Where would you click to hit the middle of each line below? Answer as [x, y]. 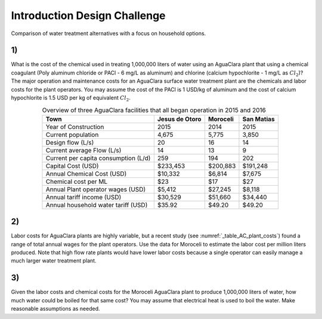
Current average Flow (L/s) [83, 150]
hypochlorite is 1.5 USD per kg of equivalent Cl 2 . [71, 98]
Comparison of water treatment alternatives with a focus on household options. [109, 33]
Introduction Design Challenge [89, 15]
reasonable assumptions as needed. [56, 309]
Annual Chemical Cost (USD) [86, 174]
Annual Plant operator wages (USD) [96, 189]
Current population [72, 135]
